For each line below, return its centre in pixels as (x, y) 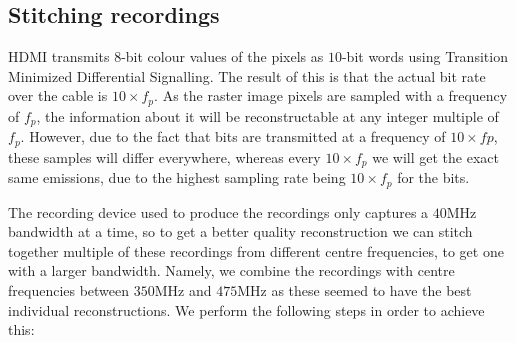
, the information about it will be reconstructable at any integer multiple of (267, 115)
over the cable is (58, 95)
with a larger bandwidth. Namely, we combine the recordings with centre (231, 270)
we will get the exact (435, 156)
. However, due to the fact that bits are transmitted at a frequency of (233, 136)
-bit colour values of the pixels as (222, 56)
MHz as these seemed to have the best (354, 290)
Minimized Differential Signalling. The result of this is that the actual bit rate (247, 75)
